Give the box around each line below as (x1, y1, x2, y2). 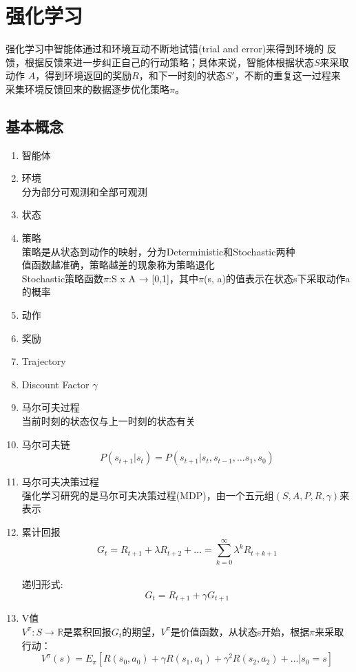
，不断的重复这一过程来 (234, 68, 341, 83)
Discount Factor (21, 377, 90, 391)
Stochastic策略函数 (21, 271, 104, 285)
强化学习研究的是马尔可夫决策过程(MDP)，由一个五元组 (21, 487, 274, 502)
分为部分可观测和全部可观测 (21, 184, 147, 198)
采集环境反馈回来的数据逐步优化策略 (6, 81, 169, 96)
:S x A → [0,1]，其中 (109, 271, 198, 285)
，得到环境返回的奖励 (35, 68, 132, 83)
